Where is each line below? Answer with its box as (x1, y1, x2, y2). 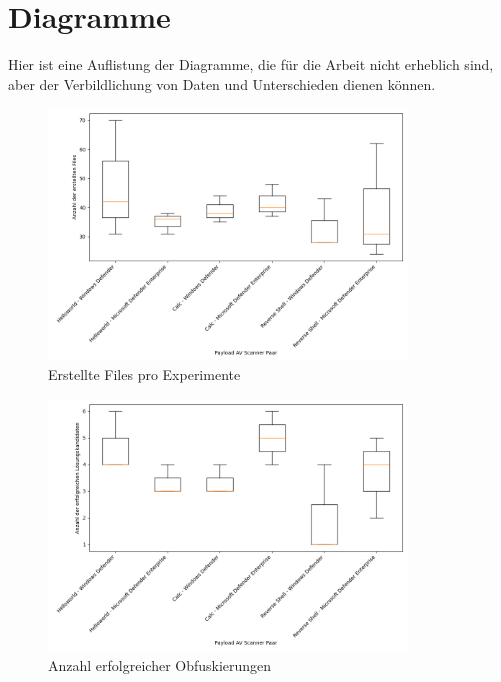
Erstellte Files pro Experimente (48, 364, 241, 385)
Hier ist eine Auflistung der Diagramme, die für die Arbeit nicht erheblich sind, (8, 54, 494, 75)
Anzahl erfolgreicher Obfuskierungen (48, 654, 272, 675)
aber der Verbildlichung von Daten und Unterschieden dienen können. (8, 73, 436, 94)
